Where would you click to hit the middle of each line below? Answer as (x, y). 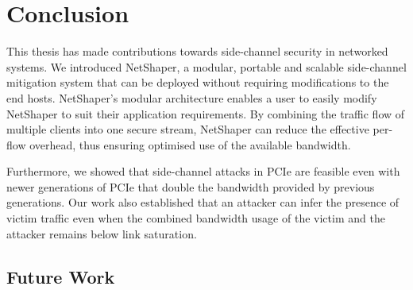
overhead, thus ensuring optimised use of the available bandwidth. (190, 144)
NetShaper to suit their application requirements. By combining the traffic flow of (206, 113)
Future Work (61, 276)
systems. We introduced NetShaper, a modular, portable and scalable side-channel (206, 66)
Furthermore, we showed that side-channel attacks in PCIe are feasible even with (203, 171)
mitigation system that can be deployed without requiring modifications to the (198, 82)
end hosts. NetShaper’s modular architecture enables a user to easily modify (192, 97)
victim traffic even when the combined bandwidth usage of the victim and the (196, 218)
